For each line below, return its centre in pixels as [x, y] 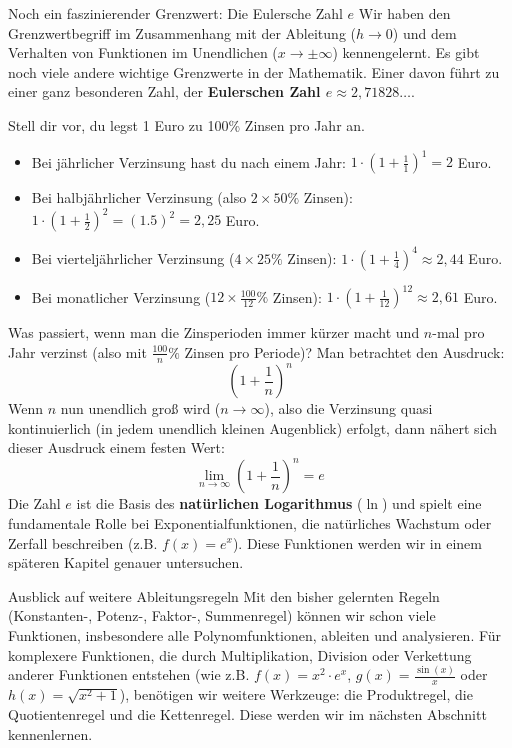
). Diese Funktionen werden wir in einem [357, 542]
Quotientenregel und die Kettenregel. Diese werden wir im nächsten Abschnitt [247, 713]
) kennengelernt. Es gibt [406, 52]
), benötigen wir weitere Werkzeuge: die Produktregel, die [296, 694]
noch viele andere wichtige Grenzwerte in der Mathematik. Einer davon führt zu [254, 71]
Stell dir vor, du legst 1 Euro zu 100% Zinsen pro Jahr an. [186, 124]
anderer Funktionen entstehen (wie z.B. [129, 674]
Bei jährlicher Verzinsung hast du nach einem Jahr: [188, 161]
